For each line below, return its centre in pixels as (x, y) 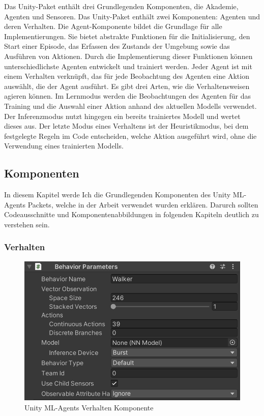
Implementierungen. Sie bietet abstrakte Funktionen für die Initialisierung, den (127, 36)
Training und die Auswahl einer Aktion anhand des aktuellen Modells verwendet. (130, 106)
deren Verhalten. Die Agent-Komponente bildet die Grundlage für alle (113, 26)
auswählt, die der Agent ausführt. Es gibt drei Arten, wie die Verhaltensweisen (127, 86)
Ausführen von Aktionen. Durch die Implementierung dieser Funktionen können (128, 56)
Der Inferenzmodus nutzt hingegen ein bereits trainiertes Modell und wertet (122, 116)
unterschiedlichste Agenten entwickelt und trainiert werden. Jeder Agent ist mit (128, 66)
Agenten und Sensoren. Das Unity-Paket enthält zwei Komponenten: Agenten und (132, 16)
